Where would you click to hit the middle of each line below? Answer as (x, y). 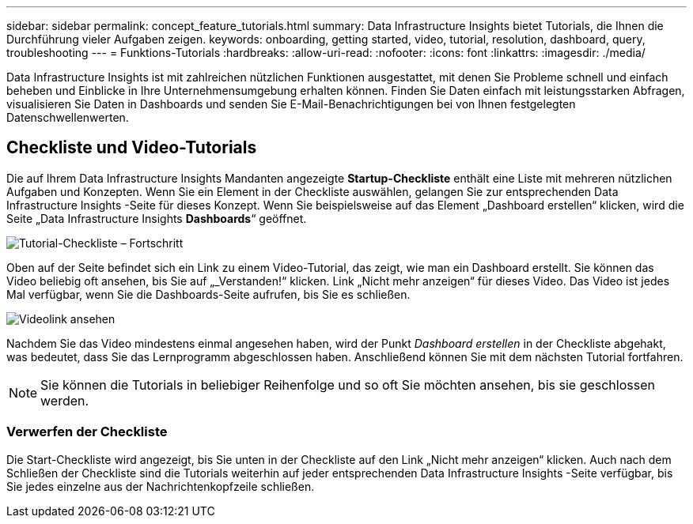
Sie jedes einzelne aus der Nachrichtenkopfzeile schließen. (161, 486)
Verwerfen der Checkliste (87, 432)
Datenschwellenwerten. (68, 117)
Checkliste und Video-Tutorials (132, 148)
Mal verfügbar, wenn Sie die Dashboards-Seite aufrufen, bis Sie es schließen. (208, 294)
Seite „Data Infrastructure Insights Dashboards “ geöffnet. (157, 218)
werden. (65, 400)
